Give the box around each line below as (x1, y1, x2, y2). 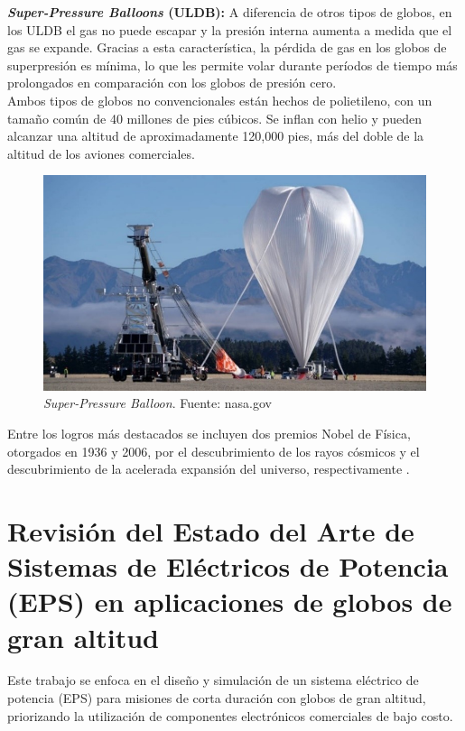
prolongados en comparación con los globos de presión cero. (7, 73, 337, 92)
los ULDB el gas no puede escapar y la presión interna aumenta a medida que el (7, 20, 452, 39)
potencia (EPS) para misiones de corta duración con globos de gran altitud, (7, 689, 426, 708)
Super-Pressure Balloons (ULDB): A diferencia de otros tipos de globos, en (7, 3, 452, 21)
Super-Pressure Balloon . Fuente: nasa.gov (43, 393, 272, 412)
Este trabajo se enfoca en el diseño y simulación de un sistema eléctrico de (7, 671, 419, 689)
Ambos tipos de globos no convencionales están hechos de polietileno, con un (7, 90, 432, 109)
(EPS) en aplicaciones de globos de (7, 583, 452, 620)
